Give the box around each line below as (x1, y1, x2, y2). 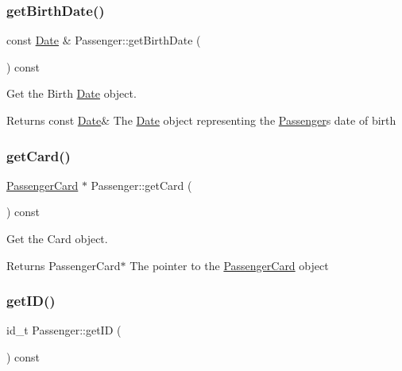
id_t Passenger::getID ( (6, 322, 122, 338)
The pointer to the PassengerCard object (129, 257, 329, 273)
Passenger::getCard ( (91, 176, 192, 193)
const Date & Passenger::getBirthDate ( (6, 32, 201, 48)
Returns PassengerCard (6, 257, 121, 273)
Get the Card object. (6, 230, 108, 246)
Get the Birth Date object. (6, 85, 137, 102)
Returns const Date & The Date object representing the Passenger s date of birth (6, 112, 396, 128)
